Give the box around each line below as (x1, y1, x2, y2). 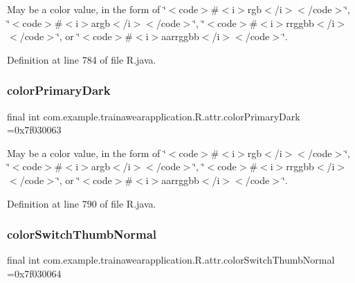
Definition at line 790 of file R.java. (7, 196, 156, 210)
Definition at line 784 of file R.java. (7, 52, 156, 66)
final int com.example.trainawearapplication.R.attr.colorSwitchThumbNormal (7, 253, 335, 267)
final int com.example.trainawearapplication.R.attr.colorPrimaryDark (7, 109, 300, 123)
